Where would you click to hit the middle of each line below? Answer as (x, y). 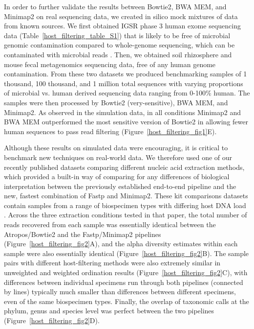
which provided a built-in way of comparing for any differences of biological (117, 176)
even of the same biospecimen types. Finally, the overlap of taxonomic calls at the (127, 301)
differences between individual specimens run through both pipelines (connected (124, 282)
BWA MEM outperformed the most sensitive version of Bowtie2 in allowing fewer (126, 122)
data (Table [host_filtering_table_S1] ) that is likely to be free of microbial (117, 35)
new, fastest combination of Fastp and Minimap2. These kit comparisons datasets (126, 196)
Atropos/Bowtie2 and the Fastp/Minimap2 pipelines (83, 234)
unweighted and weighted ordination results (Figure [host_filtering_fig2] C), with (126, 272)
